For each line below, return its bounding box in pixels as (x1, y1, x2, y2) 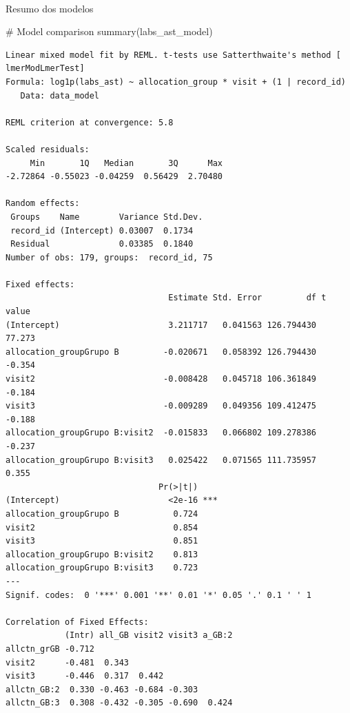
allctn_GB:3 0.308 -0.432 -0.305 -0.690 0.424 (6, 698, 233, 708)
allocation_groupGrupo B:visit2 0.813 (6, 549, 198, 559)
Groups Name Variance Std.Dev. (10, 211, 203, 222)
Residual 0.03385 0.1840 (10, 239, 194, 249)
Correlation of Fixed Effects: (6, 617, 149, 627)
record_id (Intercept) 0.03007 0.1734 (10, 225, 194, 236)
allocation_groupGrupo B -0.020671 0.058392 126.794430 (6, 347, 317, 357)
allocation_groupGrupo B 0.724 (6, 508, 198, 519)
